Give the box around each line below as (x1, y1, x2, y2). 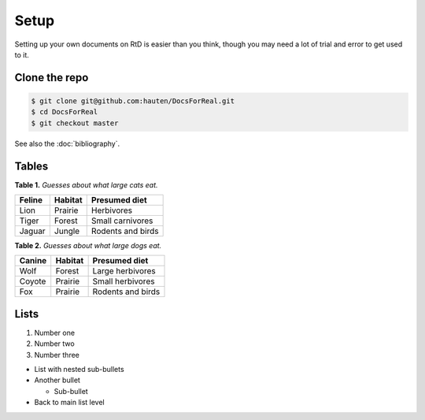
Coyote (19, 276, 46, 287)
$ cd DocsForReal (31, 107, 98, 117)
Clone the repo (14, 71, 89, 84)
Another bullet (34, 375, 80, 385)
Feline (19, 195, 43, 205)
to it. (14, 50, 29, 59)
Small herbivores (92, 276, 155, 287)
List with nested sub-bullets (34, 365, 125, 374)
